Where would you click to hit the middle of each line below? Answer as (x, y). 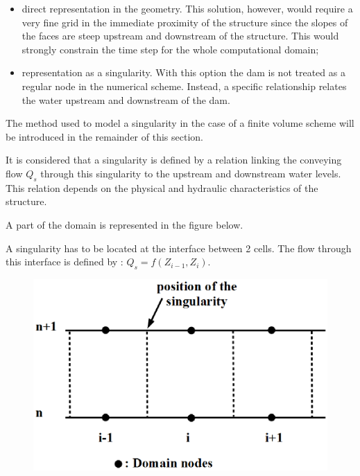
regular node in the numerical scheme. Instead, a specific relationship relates (184, 86)
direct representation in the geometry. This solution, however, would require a (187, 8)
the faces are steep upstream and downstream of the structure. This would (180, 36)
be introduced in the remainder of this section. (104, 136)
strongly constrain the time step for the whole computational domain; (170, 49)
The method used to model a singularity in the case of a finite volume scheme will (180, 123)
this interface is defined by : (65, 262)
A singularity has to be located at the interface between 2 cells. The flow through (179, 248)
